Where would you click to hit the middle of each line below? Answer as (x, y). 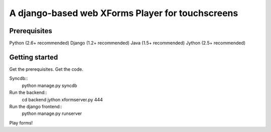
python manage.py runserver (52, 113)
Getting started (34, 57)
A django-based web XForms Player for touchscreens (124, 13)
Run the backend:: (28, 92)
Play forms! (21, 122)
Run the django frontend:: (36, 106)
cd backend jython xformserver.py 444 (62, 99)
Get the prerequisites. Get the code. (46, 69)
